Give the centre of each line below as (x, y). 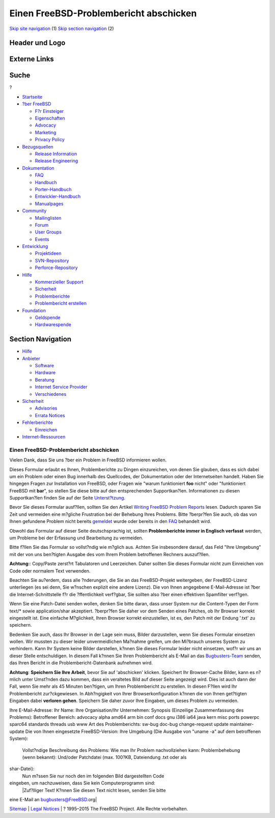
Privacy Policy (50, 139)
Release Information (56, 154)
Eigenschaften (50, 118)
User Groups (48, 232)
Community (34, 211)
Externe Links (32, 59)
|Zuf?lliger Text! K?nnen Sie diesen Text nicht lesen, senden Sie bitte (94, 790)
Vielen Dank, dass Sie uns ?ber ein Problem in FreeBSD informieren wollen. (88, 460)
